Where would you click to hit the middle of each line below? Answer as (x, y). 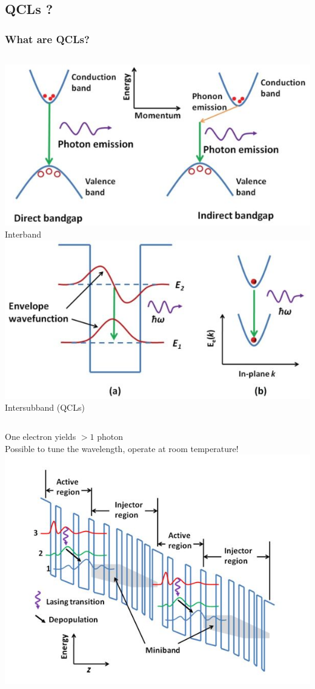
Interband (23, 234)
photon (110, 437)
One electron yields (41, 437)
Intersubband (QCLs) (45, 407)
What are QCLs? (47, 39)
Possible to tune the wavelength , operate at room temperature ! (122, 448)
